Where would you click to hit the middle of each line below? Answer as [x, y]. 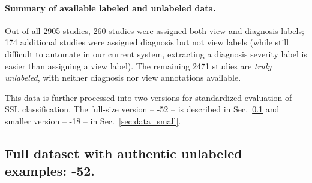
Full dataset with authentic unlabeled [124, 153]
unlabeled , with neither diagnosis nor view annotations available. [123, 77]
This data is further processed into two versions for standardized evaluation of [148, 97]
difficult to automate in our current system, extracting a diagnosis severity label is [156, 54]
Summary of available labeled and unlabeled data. [110, 7]
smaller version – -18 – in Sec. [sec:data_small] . [93, 121]
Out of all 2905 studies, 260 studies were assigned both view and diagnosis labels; [154, 30]
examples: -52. [50, 171]
